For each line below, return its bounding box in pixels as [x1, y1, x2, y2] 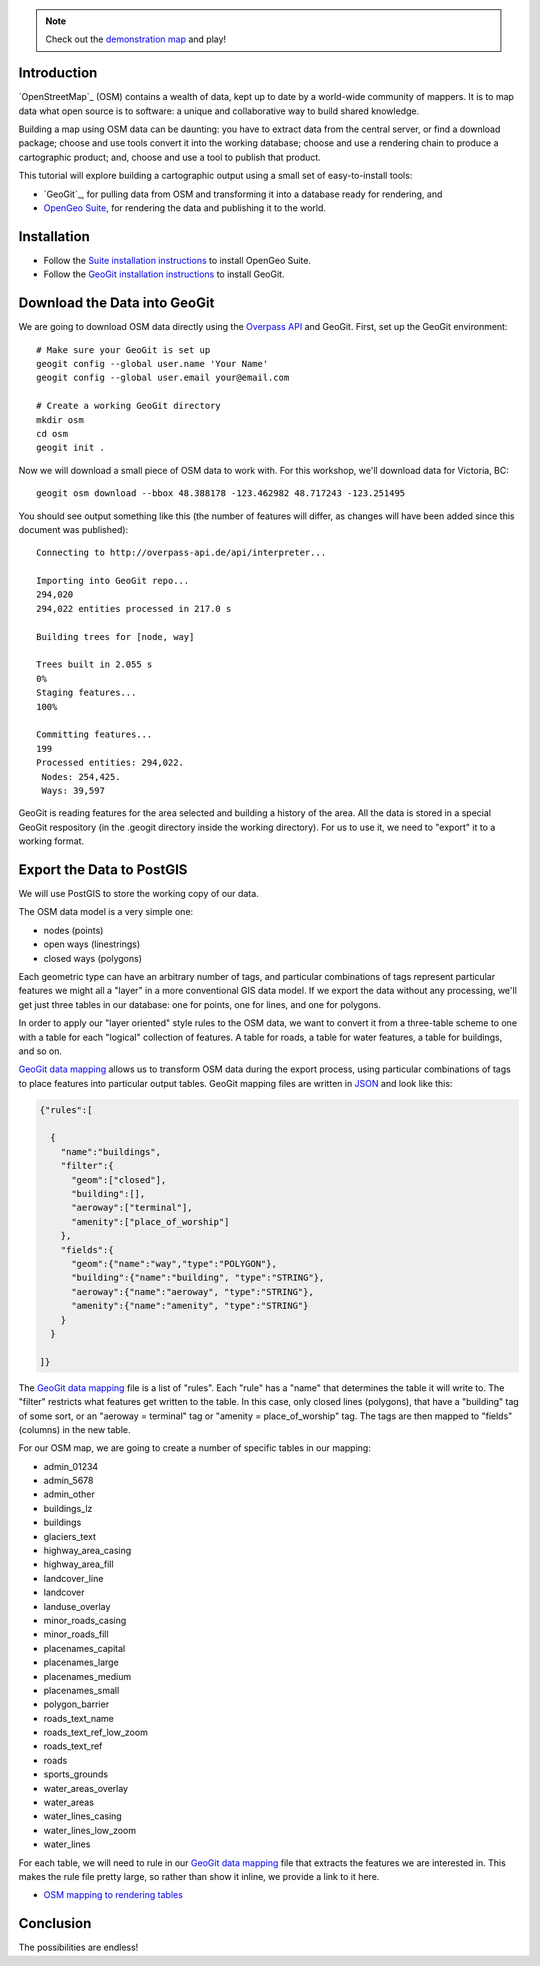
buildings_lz [43, 1502, 93, 1514]
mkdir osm [36, 414, 84, 425]
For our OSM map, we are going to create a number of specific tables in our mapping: [18, 1442, 372, 1454]
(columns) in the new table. [18, 1423, 131, 1435]
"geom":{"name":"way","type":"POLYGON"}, [71, 1258, 277, 1269]
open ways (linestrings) [43, 938, 141, 950]
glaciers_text [43, 1530, 97, 1542]
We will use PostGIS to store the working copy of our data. [18, 888, 259, 900]
